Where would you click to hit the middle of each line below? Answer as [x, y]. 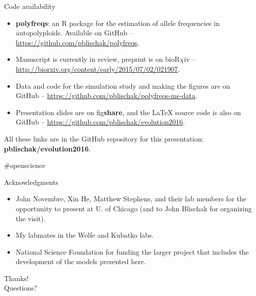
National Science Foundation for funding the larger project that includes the [132, 251]
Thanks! [16, 278]
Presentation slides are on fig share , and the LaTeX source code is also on [128, 112]
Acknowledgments [31, 182]
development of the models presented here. [81, 261]
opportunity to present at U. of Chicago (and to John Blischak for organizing [134, 208]
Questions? [21, 288]
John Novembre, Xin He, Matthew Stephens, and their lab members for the [131, 199]
